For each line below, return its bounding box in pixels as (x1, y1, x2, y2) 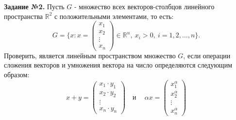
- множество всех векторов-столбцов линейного (74, 1, 215, 11)
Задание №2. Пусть (4, 1, 65, 11)
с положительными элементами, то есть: (54, 11, 174, 21)
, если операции (183, 50, 231, 60)
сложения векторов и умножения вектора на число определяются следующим (4, 60, 233, 70)
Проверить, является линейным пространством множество (4, 50, 176, 60)
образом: (4, 69, 30, 79)
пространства (4, 11, 43, 21)
